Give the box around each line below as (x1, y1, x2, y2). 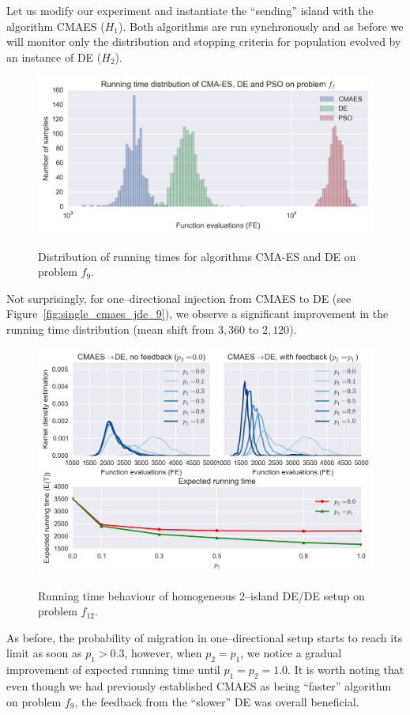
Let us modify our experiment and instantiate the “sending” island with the (6, 2, 374, 18)
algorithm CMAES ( (6, 17, 105, 34)
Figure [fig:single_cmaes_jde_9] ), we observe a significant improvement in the (6, 305, 389, 322)
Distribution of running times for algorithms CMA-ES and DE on (38, 248, 356, 264)
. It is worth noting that (288, 661, 404, 678)
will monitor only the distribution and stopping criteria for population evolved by (6, 33, 401, 50)
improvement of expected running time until (6, 661, 220, 678)
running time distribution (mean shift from (6, 320, 215, 337)
